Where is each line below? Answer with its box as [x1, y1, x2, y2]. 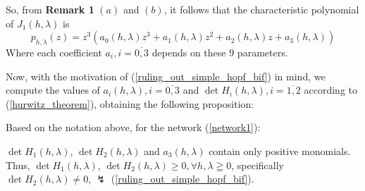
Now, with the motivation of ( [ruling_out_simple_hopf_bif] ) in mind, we [6, 68, 326, 83]
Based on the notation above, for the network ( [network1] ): [6, 120, 261, 135]
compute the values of [6, 82, 100, 97]
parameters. [237, 44, 288, 59]
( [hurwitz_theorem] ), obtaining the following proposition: [6, 96, 254, 111]
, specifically [231, 157, 284, 172]
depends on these [151, 44, 226, 59]
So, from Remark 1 [6, 2, 94, 16]
